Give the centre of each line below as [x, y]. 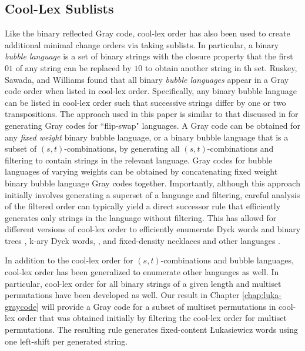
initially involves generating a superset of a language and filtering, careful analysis [152, 194]
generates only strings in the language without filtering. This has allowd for [141, 217]
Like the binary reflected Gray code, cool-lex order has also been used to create [148, 33]
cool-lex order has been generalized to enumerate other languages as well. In [142, 272]
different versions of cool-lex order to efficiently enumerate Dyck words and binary [153, 229]
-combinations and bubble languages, [227, 260]
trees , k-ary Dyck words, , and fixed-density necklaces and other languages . [143, 240]
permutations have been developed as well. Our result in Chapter [122, 295]
